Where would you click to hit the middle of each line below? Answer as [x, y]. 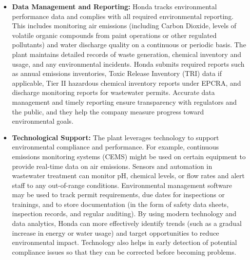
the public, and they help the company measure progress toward [108, 111]
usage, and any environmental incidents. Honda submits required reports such [128, 64]
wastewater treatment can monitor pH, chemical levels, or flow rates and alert [128, 176]
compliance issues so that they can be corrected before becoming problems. [124, 251]
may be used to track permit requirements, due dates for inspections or [118, 195]
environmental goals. [43, 121]
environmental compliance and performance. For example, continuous [115, 147]
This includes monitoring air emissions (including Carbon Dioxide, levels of [124, 26]
